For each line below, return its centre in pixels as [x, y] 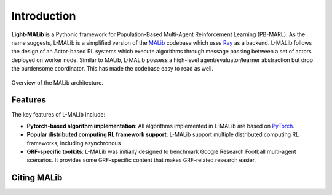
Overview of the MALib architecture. [57, 82]
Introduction [44, 16]
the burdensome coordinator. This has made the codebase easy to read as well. [112, 69]
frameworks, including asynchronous [74, 143]
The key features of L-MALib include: [58, 115]
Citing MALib [37, 178]
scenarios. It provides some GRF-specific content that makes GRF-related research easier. [141, 160]
